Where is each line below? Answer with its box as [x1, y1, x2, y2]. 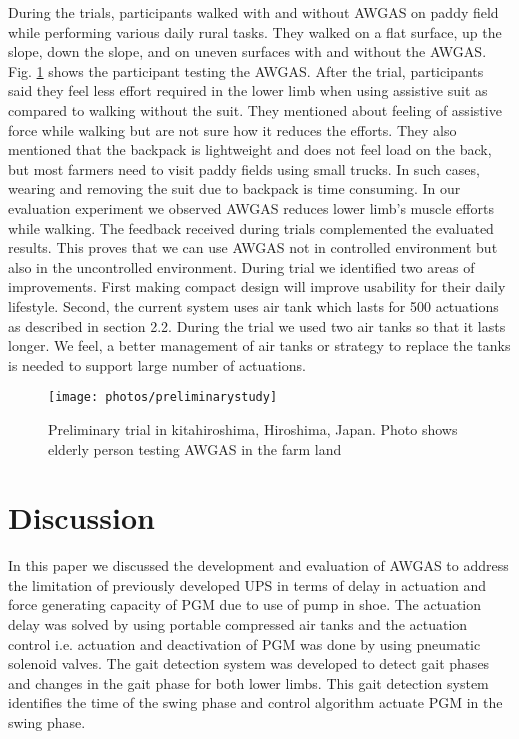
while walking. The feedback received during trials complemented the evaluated [8, 217, 494, 238]
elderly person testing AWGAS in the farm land [48, 438, 342, 459]
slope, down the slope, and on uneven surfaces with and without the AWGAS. [8, 41, 487, 62]
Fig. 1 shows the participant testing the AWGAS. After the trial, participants [8, 60, 484, 81]
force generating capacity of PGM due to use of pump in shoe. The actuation [8, 594, 482, 615]
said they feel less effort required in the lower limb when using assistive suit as [8, 80, 488, 101]
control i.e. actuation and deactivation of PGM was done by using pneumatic [8, 633, 481, 654]
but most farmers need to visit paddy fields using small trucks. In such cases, [8, 158, 480, 179]
